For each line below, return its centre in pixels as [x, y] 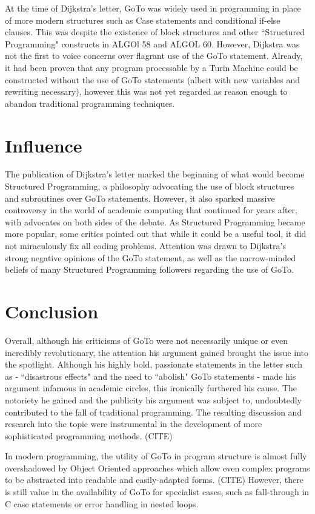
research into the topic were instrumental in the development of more [134, 424]
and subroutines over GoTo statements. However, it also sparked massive [140, 198]
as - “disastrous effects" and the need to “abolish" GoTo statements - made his [151, 376]
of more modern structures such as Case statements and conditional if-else [143, 20]
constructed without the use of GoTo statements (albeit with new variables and [153, 79]
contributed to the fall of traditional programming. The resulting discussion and [154, 412]
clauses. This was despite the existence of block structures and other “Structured [155, 32]
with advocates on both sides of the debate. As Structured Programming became [155, 221]
